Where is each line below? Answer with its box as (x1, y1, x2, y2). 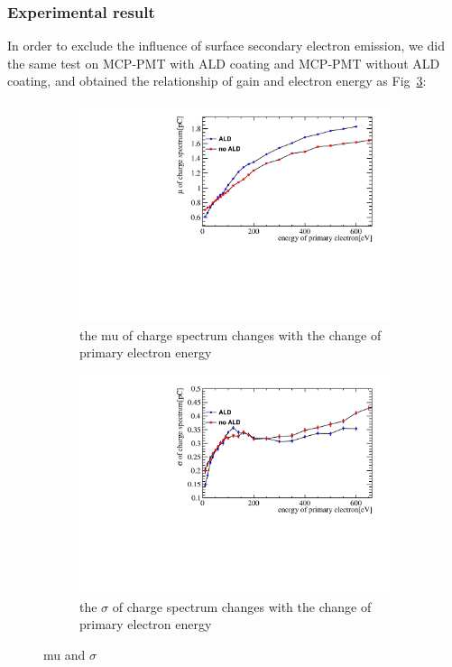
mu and (43, 644, 86, 663)
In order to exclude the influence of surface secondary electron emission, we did (7, 36, 446, 55)
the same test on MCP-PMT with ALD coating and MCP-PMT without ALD (7, 53, 440, 72)
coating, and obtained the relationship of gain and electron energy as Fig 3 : (7, 71, 427, 90)
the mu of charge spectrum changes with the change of (79, 325, 382, 344)
